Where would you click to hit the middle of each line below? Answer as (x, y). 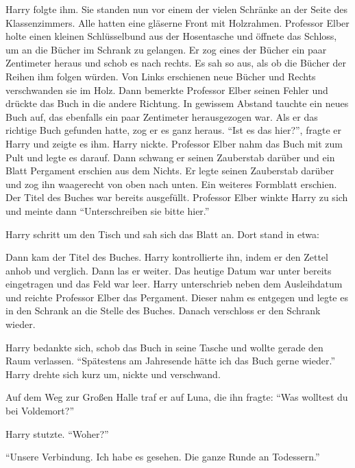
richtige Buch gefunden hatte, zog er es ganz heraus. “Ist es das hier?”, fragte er (173, 130)
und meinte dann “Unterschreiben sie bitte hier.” (108, 210)
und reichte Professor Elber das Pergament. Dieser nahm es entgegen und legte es (177, 297)
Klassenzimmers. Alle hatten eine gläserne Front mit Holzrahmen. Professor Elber (177, 22)
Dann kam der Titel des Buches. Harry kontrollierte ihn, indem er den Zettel (167, 257)
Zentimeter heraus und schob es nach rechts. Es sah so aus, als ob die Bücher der (176, 63)
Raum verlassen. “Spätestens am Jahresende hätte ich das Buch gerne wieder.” (171, 361)
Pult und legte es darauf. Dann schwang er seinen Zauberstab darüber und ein (170, 157)
